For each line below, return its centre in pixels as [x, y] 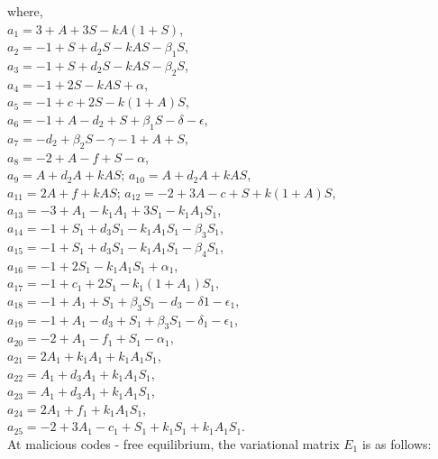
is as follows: [397, 443]
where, [25, 11]
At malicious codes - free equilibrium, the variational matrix [173, 443]
